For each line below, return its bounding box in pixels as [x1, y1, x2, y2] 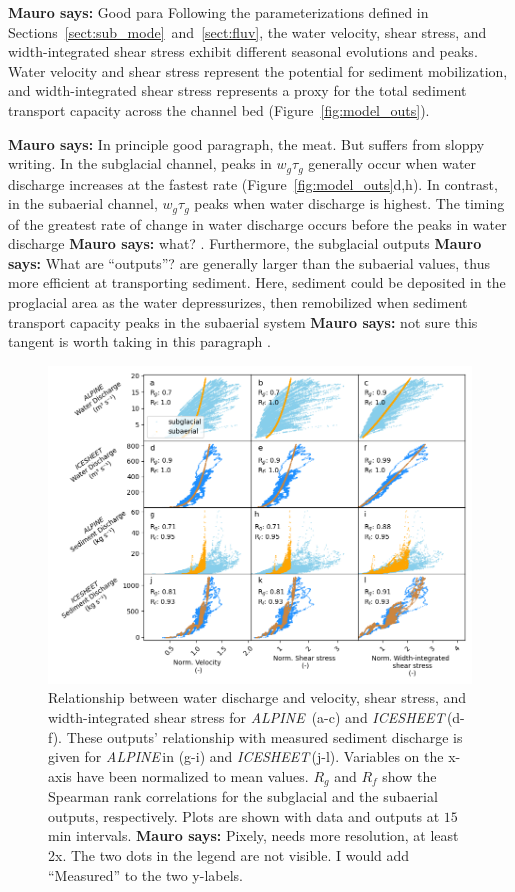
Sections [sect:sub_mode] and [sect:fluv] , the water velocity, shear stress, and [8, 21, 487, 42]
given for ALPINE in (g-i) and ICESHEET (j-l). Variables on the [48, 746, 444, 767]
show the [382, 765, 437, 786]
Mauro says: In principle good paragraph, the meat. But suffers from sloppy [8, 133, 485, 154]
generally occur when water [308, 153, 477, 174]
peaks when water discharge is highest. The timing [194, 193, 505, 214]
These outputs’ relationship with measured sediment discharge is [66, 726, 463, 747]
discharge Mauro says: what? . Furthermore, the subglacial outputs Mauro [8, 233, 482, 254]
